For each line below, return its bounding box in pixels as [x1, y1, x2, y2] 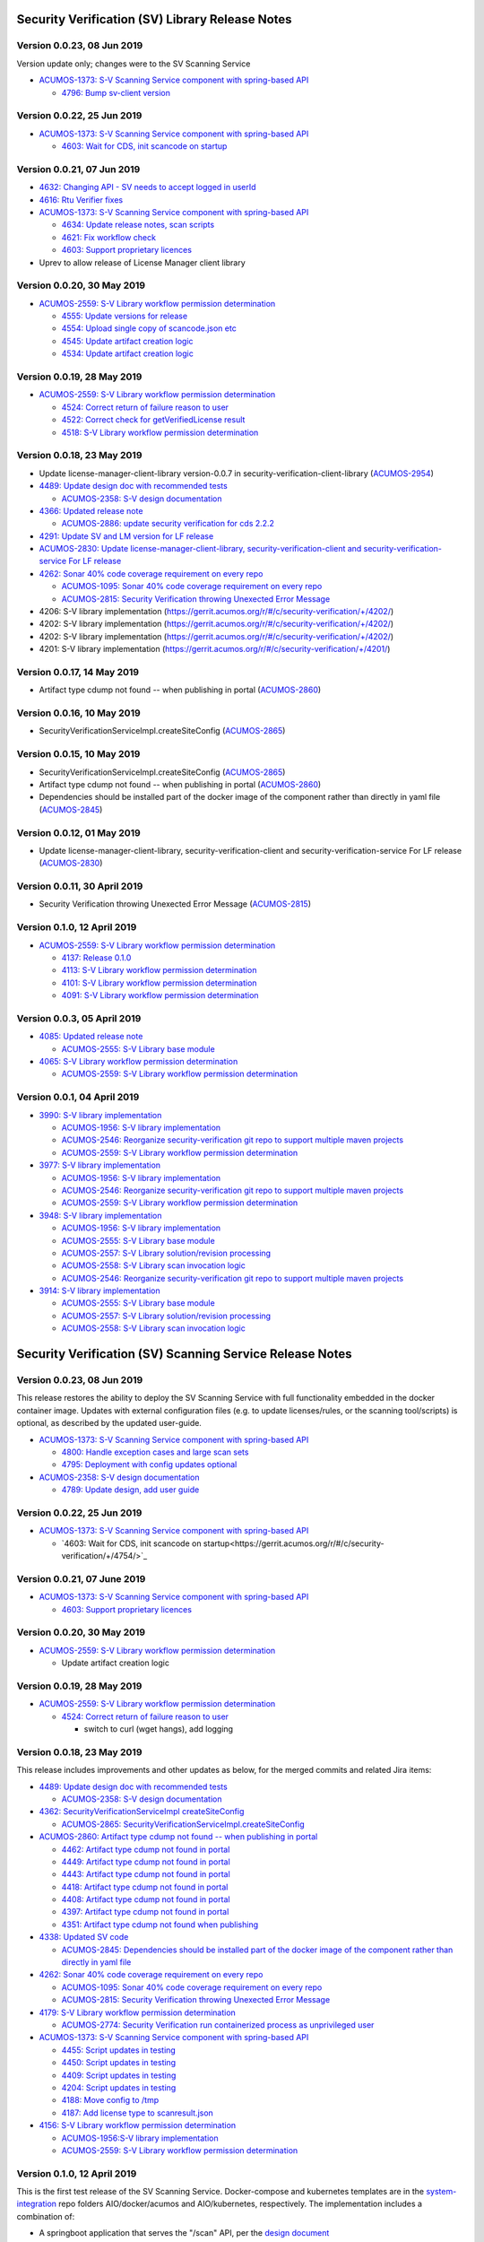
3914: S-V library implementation [39, 1285, 160, 1296]
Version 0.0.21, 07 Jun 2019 [16, 162, 141, 175]
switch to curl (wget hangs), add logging [83, 1724, 233, 1734]
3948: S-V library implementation [39, 1210, 162, 1221]
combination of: [16, 2211, 75, 2221]
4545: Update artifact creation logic [61, 335, 194, 346]
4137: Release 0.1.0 [61, 952, 132, 963]
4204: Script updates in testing [61, 2081, 177, 2093]
